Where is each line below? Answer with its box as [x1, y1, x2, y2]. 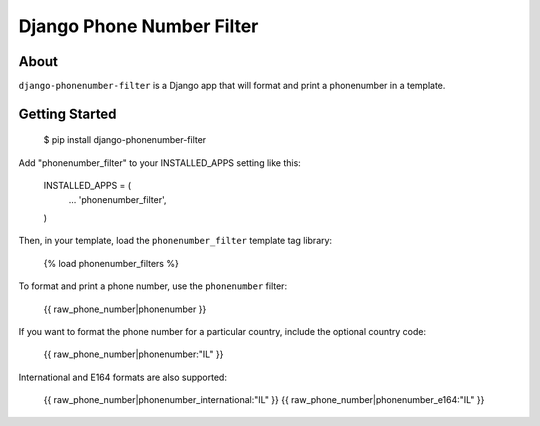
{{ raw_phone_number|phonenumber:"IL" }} [43, 348, 224, 360]
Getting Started [18, 105, 117, 122]
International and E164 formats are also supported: [18, 371, 227, 383]
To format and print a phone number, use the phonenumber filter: [18, 280, 288, 292]
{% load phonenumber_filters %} [43, 257, 179, 269]
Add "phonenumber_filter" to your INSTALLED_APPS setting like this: [18, 156, 302, 169]
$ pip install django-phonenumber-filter [43, 134, 207, 146]
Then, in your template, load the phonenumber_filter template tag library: [18, 235, 333, 247]
